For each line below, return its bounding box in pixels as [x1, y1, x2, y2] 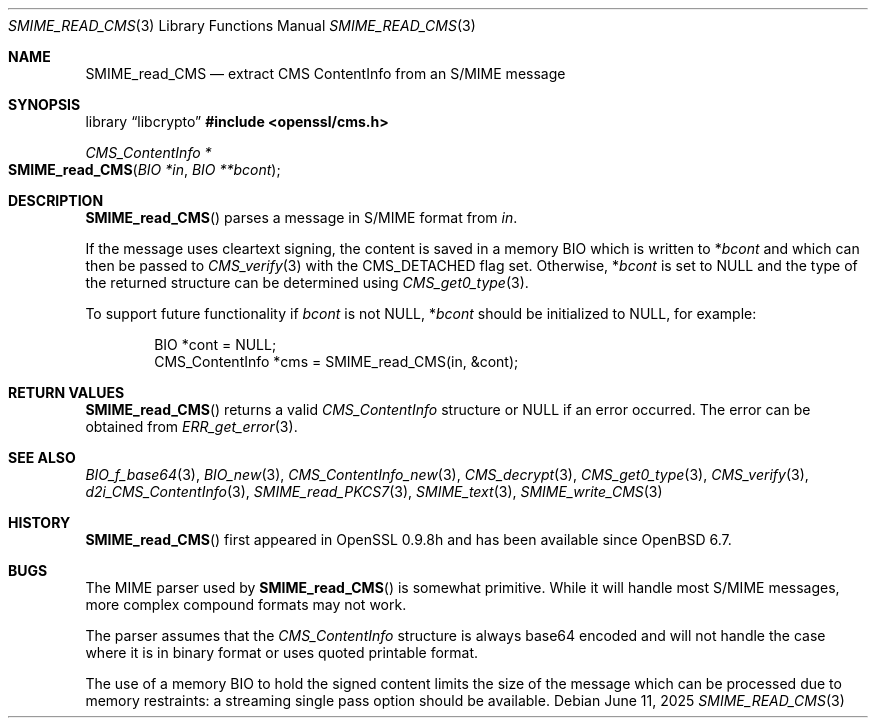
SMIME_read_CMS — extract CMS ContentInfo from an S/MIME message [85, 65, 566, 82]
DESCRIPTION [8, 192, 104, 209]
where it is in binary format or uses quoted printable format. [85, 644, 479, 661]
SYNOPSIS [8, 96, 81, 113]
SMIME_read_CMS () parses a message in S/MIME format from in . [85, 209, 518, 226]
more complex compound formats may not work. [85, 596, 407, 613]
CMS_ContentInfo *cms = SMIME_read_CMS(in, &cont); [154, 353, 519, 370]
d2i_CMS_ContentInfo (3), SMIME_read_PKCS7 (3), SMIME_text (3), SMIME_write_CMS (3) [85, 483, 663, 500]
